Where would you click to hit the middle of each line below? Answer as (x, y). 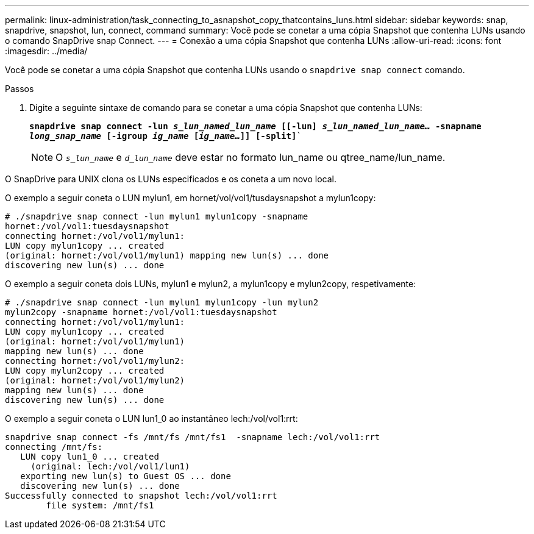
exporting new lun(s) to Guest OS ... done (126, 476)
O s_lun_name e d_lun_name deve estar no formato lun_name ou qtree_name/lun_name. (251, 157)
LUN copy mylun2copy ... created (85, 371)
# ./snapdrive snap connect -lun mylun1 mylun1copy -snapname (157, 216)
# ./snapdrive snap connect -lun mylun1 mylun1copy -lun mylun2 (162, 302)
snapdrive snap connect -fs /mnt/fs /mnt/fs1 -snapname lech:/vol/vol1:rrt (193, 437)
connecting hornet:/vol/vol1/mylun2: (95, 361)
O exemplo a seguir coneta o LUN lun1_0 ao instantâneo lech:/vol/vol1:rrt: (151, 418)
